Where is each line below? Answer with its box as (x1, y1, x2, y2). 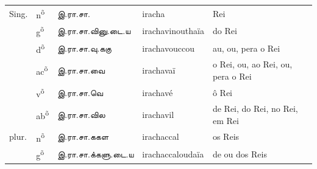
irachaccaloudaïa (142, 147, 204, 160)
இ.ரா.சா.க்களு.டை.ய (57, 147, 134, 160)
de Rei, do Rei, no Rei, (212, 102, 298, 115)
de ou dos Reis (212, 147, 267, 160)
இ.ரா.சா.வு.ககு (57, 41, 112, 54)
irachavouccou (142, 41, 194, 54)
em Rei (212, 114, 239, 126)
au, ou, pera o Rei (212, 41, 280, 54)
